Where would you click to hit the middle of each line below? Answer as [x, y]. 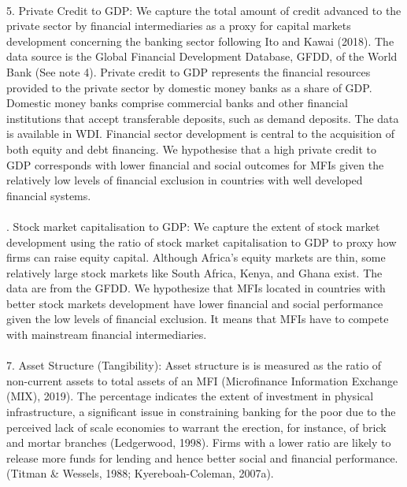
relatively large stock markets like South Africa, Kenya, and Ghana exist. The [194, 272]
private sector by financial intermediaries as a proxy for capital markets [179, 26]
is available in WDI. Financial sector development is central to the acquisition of [201, 134]
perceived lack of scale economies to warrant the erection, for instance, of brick [196, 427]
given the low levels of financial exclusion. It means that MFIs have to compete [198, 319]
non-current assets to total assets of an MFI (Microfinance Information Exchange [202, 380]
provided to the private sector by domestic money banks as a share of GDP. [189, 87]
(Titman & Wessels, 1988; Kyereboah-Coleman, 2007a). [140, 473]
